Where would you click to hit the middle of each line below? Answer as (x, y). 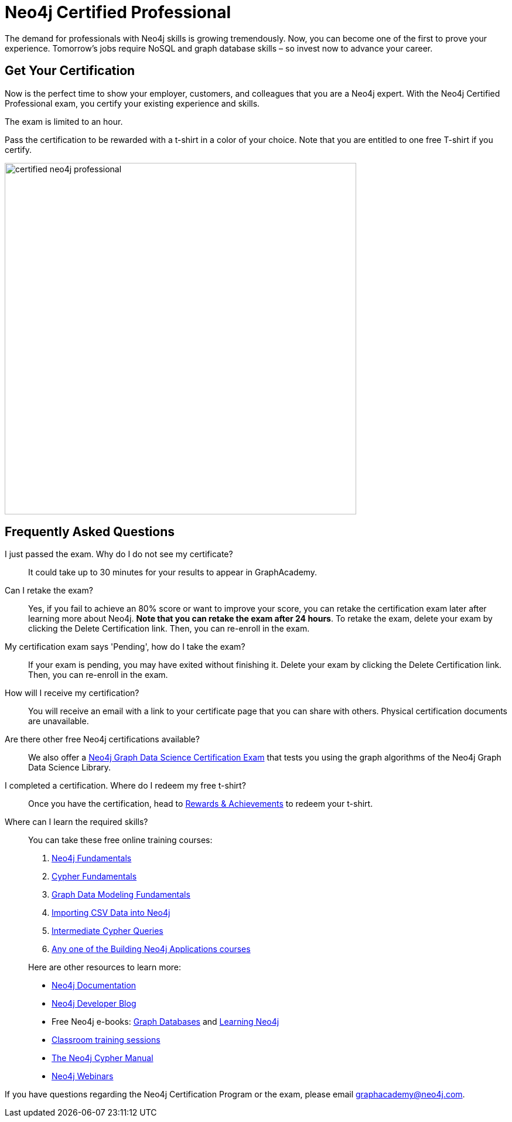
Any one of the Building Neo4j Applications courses (151, 949)
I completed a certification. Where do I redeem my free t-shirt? (125, 786)
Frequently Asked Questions (90, 532)
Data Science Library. (70, 768)
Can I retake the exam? (49, 591)
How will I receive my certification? (72, 693)
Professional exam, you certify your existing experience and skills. (132, 103)
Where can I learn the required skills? (76, 822)
